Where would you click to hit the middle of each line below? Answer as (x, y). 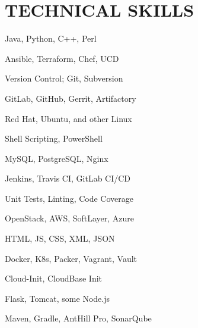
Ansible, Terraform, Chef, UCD (62, 58)
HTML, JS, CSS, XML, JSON (60, 238)
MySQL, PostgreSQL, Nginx (57, 158)
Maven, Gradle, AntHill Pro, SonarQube (78, 318)
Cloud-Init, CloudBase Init (54, 278)
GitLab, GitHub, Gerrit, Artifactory (71, 98)
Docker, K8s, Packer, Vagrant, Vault (71, 258)
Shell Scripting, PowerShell (54, 138)
